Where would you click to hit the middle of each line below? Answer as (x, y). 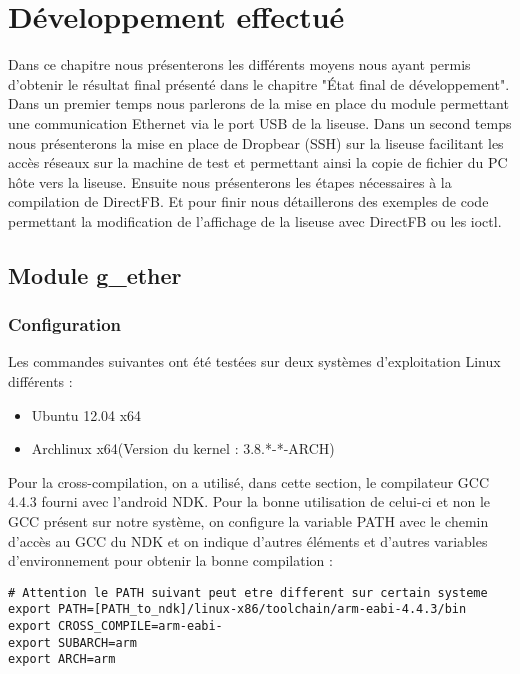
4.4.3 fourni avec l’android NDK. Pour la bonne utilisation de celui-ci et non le (249, 501)
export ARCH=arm (62, 659)
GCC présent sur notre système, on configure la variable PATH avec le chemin (248, 521)
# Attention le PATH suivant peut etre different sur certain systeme (248, 592)
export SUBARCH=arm (72, 642)
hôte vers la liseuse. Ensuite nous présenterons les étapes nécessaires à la (230, 181)
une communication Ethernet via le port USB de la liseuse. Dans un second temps (260, 122)
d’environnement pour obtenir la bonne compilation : (170, 560)
